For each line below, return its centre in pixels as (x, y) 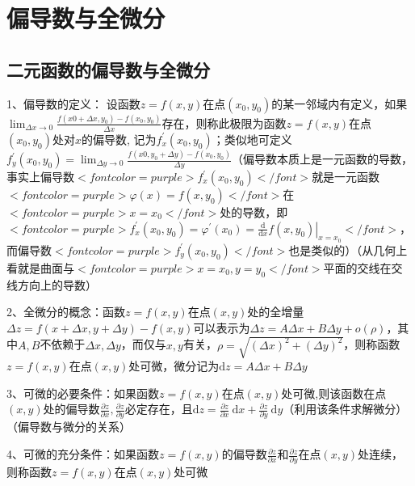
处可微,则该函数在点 (334, 393)
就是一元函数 (346, 177)
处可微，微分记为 (174, 365)
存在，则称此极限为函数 (224, 123)
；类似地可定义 (252, 139)
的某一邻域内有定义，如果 (340, 103)
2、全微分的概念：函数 (66, 312)
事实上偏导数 (40, 177)
